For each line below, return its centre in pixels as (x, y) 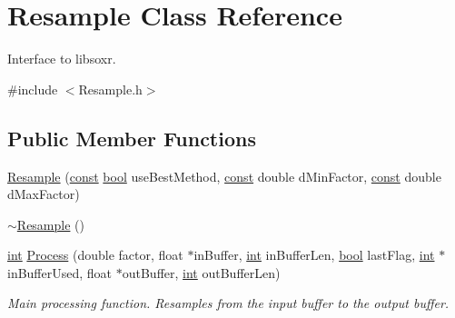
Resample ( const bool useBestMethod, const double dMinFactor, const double (224, 176)
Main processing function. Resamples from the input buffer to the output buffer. (228, 303)
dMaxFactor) (44, 194)
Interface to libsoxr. (62, 59)
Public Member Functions (132, 138)
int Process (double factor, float (95, 255)
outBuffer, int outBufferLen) (201, 272)
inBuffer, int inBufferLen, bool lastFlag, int (314, 255)
